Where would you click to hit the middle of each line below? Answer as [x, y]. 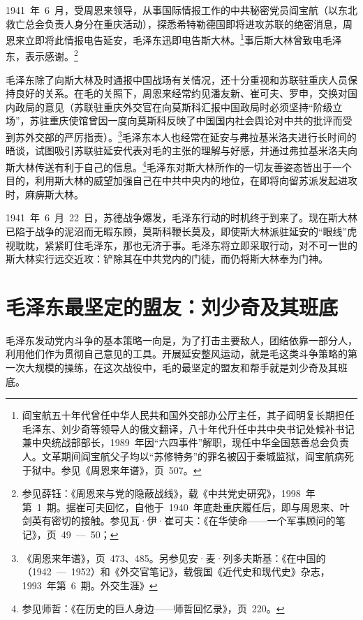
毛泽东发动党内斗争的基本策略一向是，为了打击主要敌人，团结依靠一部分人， [181, 340]
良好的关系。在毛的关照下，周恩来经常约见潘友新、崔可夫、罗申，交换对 [181, 93]
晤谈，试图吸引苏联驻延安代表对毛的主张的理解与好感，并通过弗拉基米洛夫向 [181, 150]
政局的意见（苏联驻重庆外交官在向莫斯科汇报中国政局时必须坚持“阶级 [174, 106]
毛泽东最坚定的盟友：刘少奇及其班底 [172, 306]
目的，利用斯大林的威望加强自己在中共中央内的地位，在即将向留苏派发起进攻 [181, 180]
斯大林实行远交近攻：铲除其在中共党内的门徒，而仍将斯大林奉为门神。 [167, 259]
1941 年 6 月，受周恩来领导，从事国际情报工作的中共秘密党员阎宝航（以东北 [181, 10]
